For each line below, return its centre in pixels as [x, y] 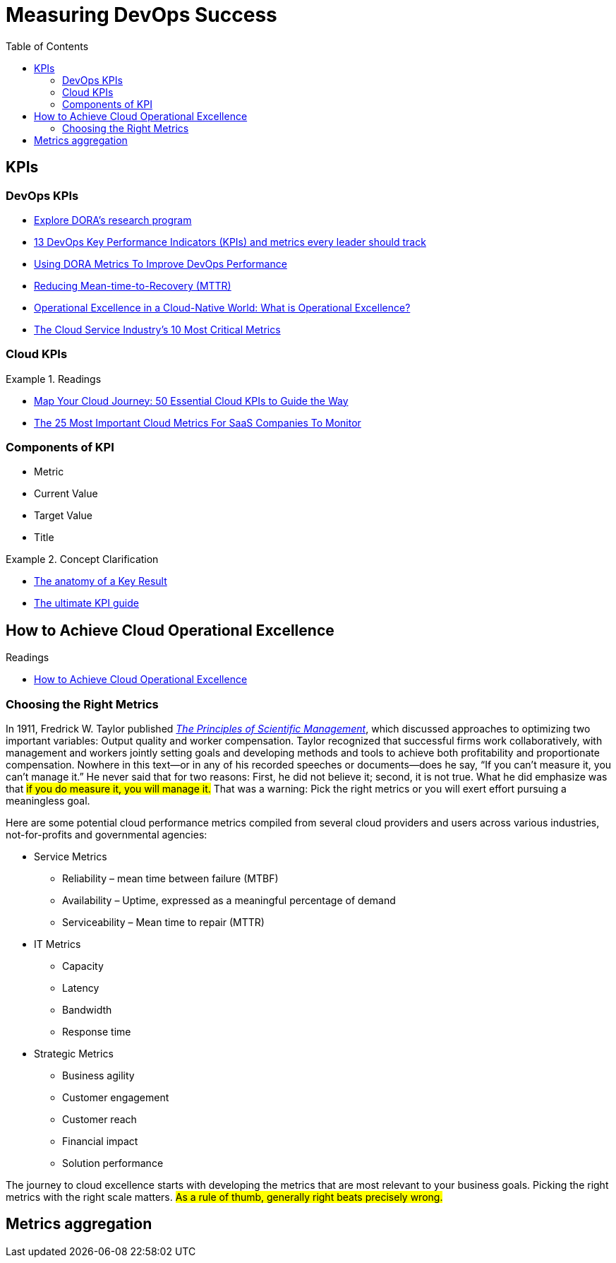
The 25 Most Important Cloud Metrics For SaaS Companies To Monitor [198, 422]
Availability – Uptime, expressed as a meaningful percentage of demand [229, 901]
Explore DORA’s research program [113, 220]
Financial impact [100, 1142]
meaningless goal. [48, 801]
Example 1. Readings [54, 379]
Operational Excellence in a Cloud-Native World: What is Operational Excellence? [222, 307]
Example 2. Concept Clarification [82, 559]
